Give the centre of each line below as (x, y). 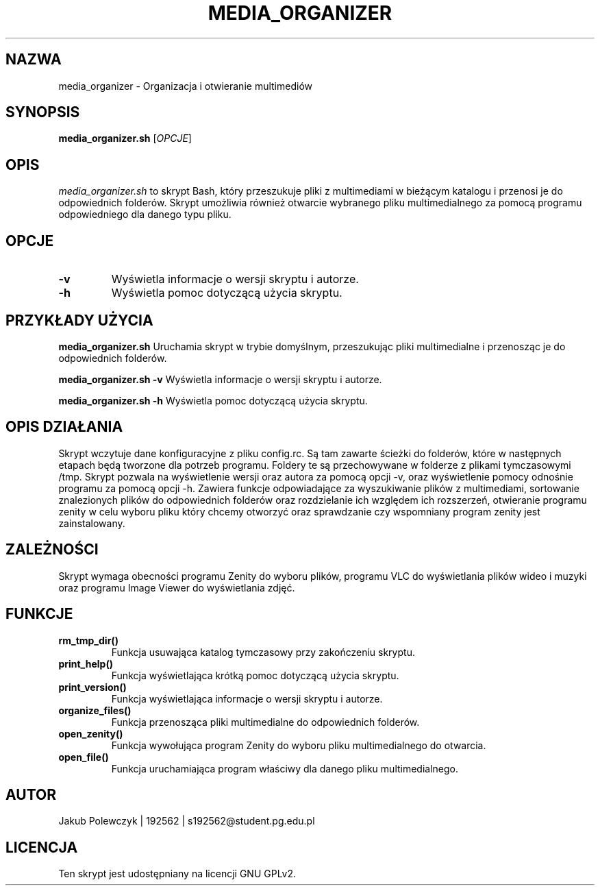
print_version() (92, 687)
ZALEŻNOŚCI (52, 550)
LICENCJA (42, 847)
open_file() (84, 757)
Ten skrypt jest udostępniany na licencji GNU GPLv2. (177, 874)
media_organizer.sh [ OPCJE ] (125, 138)
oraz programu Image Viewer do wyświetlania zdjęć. (177, 587)
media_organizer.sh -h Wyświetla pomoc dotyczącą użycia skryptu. (213, 400)
